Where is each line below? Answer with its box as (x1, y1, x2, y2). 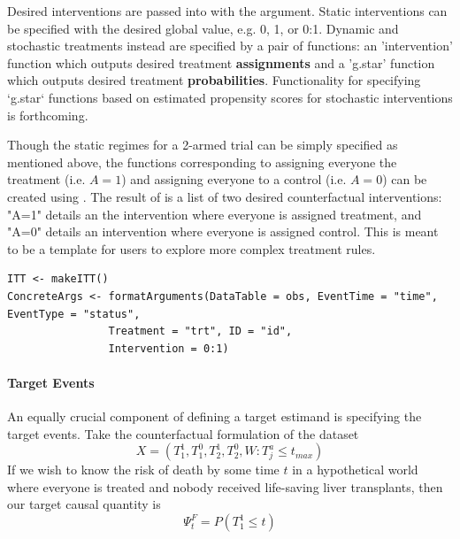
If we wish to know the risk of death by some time (7, 460, 280, 479)
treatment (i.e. (7, 170, 86, 189)
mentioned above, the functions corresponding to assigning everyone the (7, 152, 397, 171)
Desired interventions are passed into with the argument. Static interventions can (7, 2, 448, 19)
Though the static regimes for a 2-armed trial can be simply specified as (7, 135, 398, 154)
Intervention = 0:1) (108, 342, 229, 355)
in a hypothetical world (292, 460, 418, 479)
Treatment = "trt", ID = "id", (108, 325, 293, 338)
